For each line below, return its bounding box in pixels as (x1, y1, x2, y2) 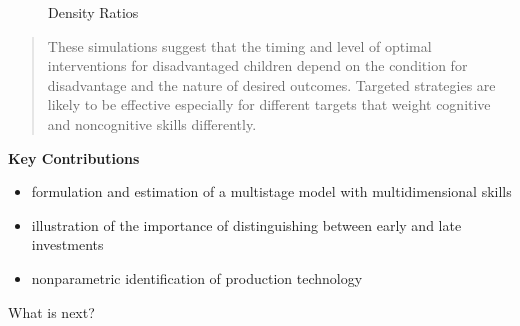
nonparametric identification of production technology (31, 267, 363, 288)
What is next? (8, 301, 95, 322)
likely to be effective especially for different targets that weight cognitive (47, 94, 491, 115)
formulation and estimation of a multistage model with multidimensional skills (31, 181, 512, 202)
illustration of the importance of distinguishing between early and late (31, 214, 462, 235)
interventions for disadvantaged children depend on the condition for (47, 55, 468, 76)
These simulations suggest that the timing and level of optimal (47, 35, 432, 56)
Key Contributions (8, 147, 140, 168)
